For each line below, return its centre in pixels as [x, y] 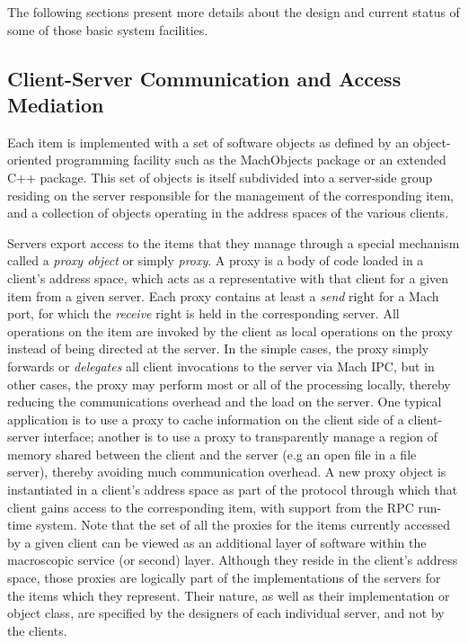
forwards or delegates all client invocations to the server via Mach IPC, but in [221, 366]
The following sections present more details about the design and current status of [234, 12]
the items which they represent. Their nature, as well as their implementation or [229, 595]
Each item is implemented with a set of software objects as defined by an [208, 142]
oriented [30, 160]
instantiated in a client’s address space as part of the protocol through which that [233, 490]
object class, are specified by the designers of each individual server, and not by [226, 613]
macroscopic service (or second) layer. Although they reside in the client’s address [233, 560]
